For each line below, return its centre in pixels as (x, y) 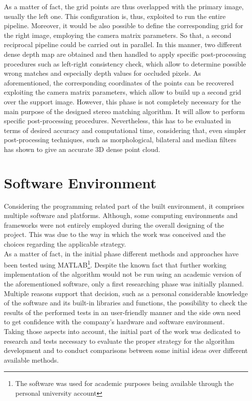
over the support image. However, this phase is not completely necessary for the (123, 101)
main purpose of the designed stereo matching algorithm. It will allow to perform (125, 111)
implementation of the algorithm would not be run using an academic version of (123, 274)
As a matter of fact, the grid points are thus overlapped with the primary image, (124, 6)
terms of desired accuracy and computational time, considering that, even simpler (125, 130)
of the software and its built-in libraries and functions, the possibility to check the (126, 303)
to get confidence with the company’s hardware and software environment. (114, 322)
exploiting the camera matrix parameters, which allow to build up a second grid (123, 92)
